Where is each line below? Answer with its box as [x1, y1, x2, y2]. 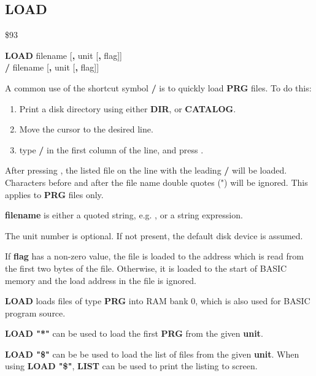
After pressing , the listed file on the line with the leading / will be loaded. [5, 164, 287, 177]
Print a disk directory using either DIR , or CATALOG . [19, 102, 236, 115]
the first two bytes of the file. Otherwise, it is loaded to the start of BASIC [5, 261, 287, 274]
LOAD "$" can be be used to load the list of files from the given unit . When [5, 347, 299, 360]
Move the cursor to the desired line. [19, 123, 153, 136]
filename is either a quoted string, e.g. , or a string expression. [5, 209, 243, 221]
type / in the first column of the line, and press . [19, 143, 204, 156]
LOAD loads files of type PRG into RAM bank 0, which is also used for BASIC [5, 294, 310, 307]
